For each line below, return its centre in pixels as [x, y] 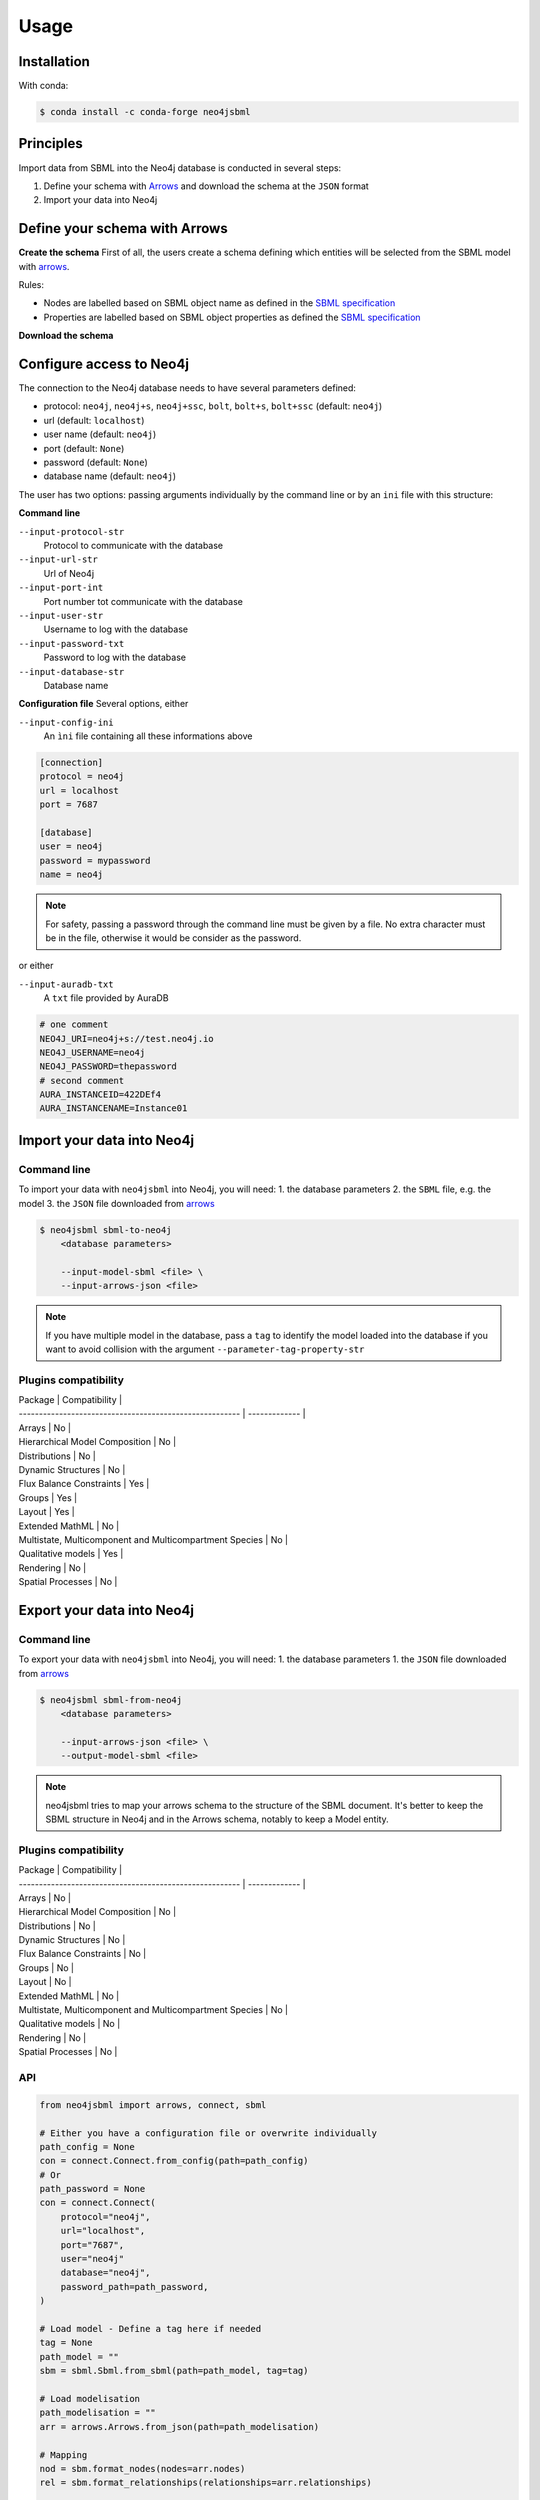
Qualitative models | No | [69, 2024]
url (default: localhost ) [94, 420]
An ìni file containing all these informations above [148, 736]
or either [36, 966]
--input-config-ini [66, 722]
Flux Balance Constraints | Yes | [84, 1484]
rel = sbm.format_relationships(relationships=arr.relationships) [205, 2483]
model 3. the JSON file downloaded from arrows [116, 1203]
